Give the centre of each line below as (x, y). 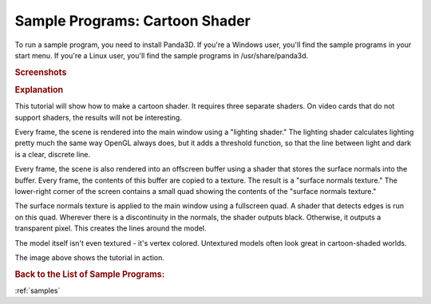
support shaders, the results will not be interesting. (99, 117)
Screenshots (41, 72)
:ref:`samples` (38, 290)
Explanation (39, 89)
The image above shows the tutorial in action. (90, 257)
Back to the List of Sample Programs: (90, 274)
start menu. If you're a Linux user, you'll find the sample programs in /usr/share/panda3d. (162, 55)
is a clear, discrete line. (53, 154)
